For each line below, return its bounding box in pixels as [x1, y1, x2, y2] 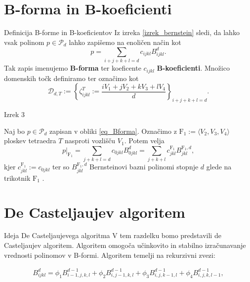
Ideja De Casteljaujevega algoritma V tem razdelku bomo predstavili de [4, 230, 221, 241]
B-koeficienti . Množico [157, 63, 230, 73]
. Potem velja [124, 135, 165, 146]
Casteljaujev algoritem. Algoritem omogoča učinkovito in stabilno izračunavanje [4, 240, 246, 250]
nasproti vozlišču [65, 135, 116, 146]
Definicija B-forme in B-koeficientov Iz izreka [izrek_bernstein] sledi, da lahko [4, 27, 240, 38]
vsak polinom [4, 37, 44, 47]
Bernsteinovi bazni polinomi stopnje [89, 161, 199, 172]
